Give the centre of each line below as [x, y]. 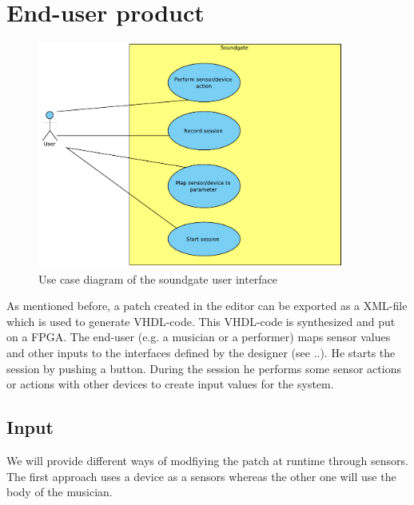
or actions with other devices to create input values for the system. [170, 384]
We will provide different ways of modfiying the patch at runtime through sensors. [207, 461]
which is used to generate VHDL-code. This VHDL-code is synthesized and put [201, 321]
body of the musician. [60, 492]
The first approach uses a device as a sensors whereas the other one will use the [201, 476]
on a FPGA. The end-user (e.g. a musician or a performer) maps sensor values [199, 337]
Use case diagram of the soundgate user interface [158, 278]
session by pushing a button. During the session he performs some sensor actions [204, 368]
